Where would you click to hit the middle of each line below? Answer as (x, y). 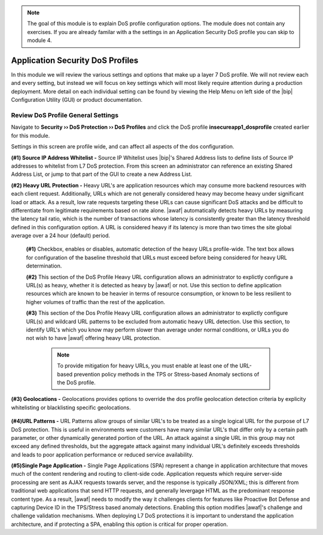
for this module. (31, 135)
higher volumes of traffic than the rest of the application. (96, 302)
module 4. (39, 40)
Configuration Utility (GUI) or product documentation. (77, 100)
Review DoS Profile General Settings (65, 115)
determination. (44, 266)
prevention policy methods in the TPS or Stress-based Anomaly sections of (167, 374)
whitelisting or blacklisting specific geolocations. (71, 408)
